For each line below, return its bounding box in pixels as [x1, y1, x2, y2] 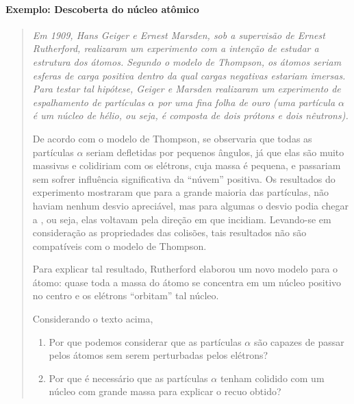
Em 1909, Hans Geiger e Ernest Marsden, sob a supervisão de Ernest [32, 27, 325, 42]
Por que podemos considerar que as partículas [49, 334, 242, 349]
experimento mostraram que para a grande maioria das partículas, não [32, 185, 329, 199]
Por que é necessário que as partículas [49, 370, 208, 385]
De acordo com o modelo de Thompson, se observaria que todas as [32, 131, 312, 145]
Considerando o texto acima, [32, 312, 153, 326]
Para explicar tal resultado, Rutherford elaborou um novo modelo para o [32, 262, 338, 276]
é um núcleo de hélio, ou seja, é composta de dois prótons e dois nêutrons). [32, 108, 349, 123]
